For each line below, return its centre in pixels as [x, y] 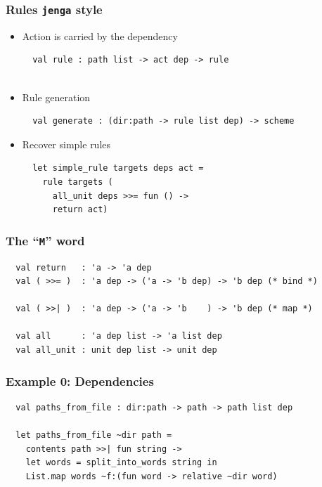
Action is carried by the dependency [100, 35]
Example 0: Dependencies [80, 381]
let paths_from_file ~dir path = [94, 435]
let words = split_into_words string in [121, 463]
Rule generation [56, 97]
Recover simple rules [66, 144]
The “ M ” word [45, 240]
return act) [80, 210]
